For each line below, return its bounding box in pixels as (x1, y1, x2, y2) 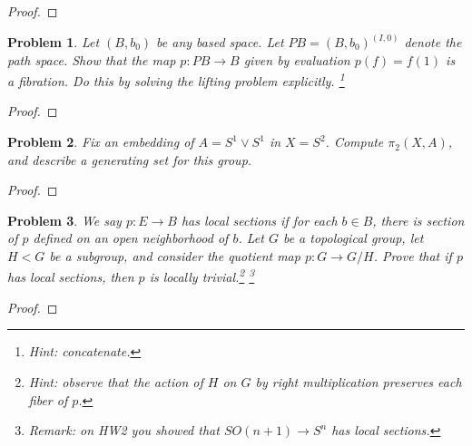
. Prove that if (373, 247, 452, 266)
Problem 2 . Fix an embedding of (7, 132, 194, 151)
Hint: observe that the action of (28, 373, 203, 392)
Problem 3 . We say (7, 210, 122, 229)
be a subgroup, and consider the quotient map (49, 247, 300, 266)
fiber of (28, 390, 68, 409)
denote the (404, 33, 462, 52)
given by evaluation (243, 50, 350, 69)
